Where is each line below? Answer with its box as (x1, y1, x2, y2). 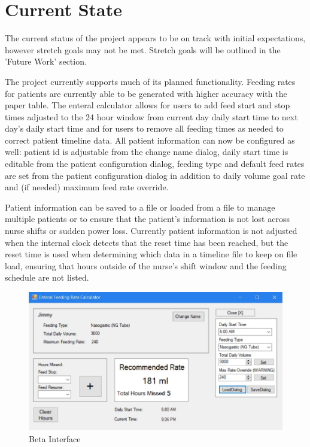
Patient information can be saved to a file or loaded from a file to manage (5, 200, 275, 213)
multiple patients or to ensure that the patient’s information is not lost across (5, 212, 290, 225)
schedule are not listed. (5, 271, 89, 284)
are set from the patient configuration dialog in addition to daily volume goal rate (5, 169, 305, 181)
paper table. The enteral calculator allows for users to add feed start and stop (5, 99, 290, 111)
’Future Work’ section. (5, 55, 87, 68)
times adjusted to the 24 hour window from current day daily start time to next (5, 110, 298, 123)
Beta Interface (29, 432, 81, 445)
